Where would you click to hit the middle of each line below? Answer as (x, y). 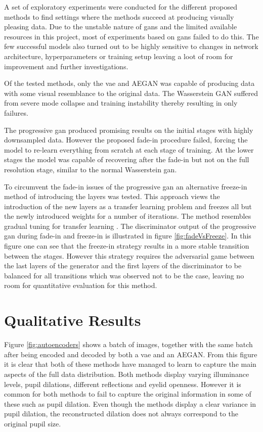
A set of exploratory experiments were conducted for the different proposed (121, 7)
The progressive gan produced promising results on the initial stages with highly (129, 130)
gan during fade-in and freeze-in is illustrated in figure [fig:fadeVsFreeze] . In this (128, 236)
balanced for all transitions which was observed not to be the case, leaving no (124, 275)
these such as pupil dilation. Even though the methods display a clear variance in (130, 403)
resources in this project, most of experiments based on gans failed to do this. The (131, 36)
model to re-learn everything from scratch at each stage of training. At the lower (129, 149)
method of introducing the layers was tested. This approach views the (112, 196)
